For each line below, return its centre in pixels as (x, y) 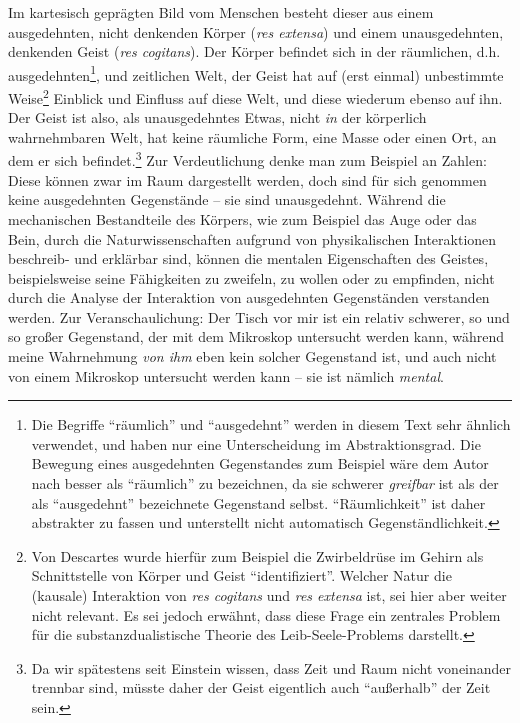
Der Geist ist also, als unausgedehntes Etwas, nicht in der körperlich (217, 117)
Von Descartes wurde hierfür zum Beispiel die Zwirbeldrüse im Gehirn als (257, 555)
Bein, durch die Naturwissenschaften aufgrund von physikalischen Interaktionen (252, 238)
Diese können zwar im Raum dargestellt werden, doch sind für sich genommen (247, 179)
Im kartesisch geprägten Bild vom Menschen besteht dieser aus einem (221, 12)
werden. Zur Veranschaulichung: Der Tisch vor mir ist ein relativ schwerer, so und (259, 316)
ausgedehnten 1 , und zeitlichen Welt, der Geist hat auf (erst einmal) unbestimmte (256, 73)
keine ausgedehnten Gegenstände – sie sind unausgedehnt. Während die (227, 199)
